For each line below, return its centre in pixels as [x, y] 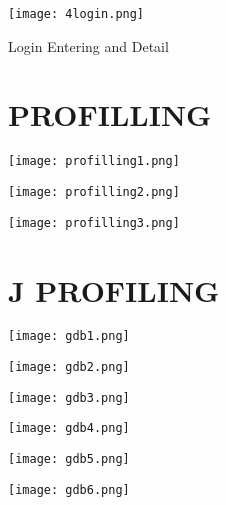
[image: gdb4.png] [69, 428]
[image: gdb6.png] [69, 489]
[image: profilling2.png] [94, 192]
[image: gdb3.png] [69, 397]
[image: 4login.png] [76, 14]
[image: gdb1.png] [69, 336]
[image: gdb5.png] [69, 459]
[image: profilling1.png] [94, 161]
